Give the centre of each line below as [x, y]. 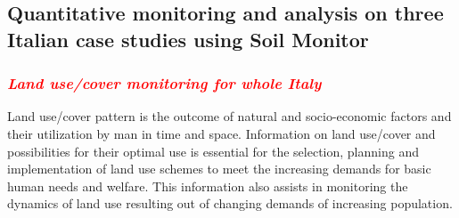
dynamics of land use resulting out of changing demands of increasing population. [230, 203]
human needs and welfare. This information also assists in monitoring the [208, 186]
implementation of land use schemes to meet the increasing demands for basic [219, 169]
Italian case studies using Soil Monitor [188, 39]
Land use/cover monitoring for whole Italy [164, 83]
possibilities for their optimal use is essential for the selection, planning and [213, 151]
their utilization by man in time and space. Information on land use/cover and [221, 133]
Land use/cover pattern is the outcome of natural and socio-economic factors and [229, 116]
